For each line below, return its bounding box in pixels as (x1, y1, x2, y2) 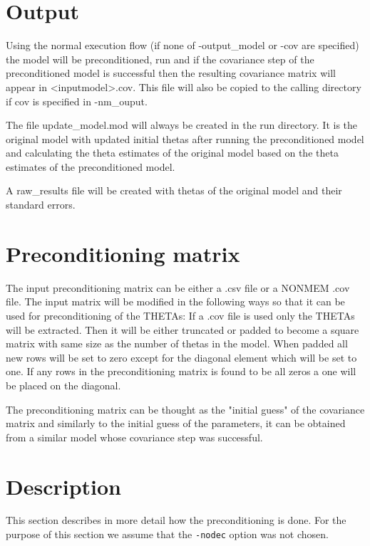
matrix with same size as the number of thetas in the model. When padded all (6, 336, 348, 351)
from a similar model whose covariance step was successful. (6, 429, 263, 444)
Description (6, 471, 122, 500)
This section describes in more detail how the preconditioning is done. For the (6, 513, 346, 527)
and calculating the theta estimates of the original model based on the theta (6, 145, 339, 160)
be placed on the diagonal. (6, 377, 121, 392)
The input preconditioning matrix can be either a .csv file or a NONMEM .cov (6, 280, 350, 295)
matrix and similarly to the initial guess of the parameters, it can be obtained (6, 416, 346, 431)
